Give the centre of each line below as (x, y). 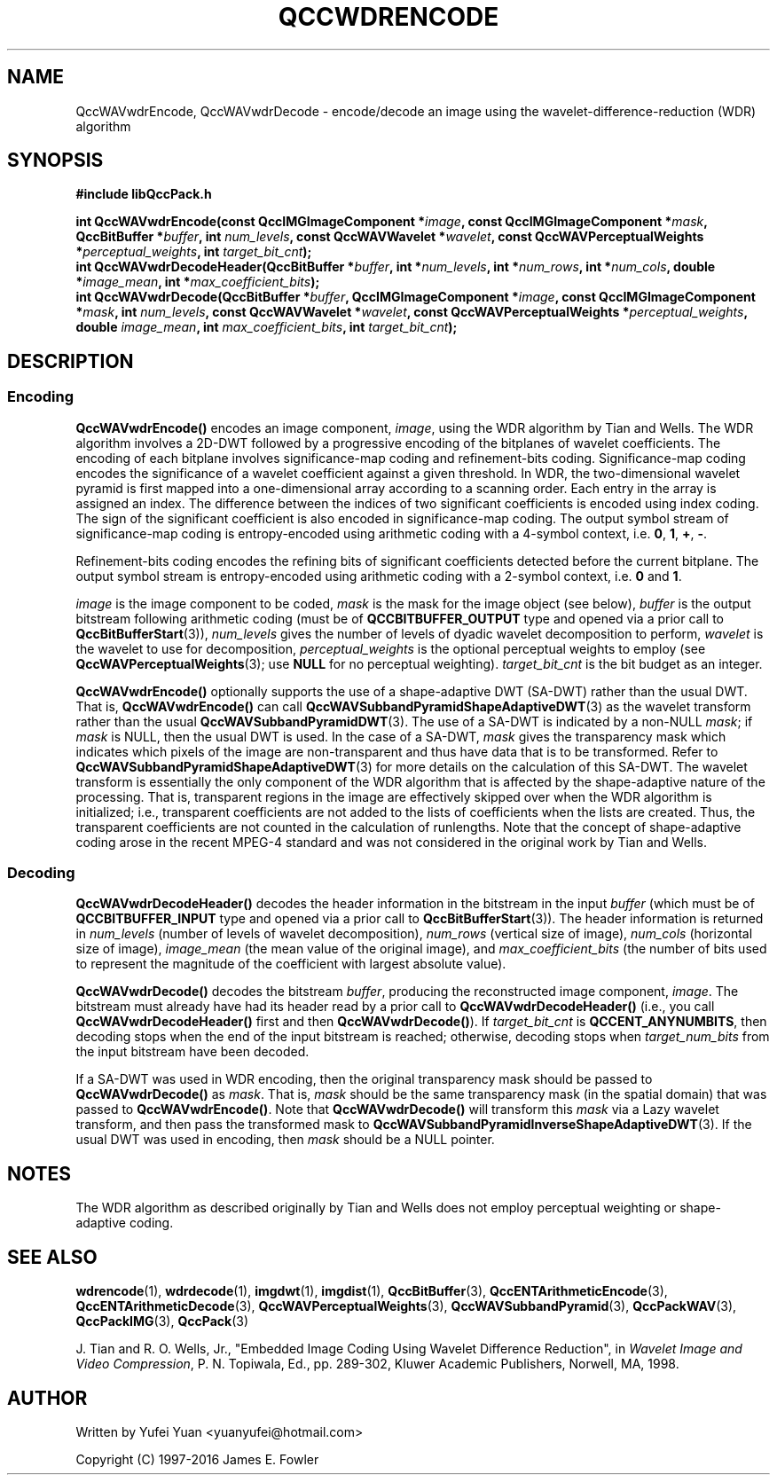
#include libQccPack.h (144, 194)
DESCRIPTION (71, 361)
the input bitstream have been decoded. (192, 1052)
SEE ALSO (52, 1257)
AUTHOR (47, 1398)
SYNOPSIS (55, 161)
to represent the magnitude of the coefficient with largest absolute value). (291, 964)
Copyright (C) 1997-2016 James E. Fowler (197, 1459)
